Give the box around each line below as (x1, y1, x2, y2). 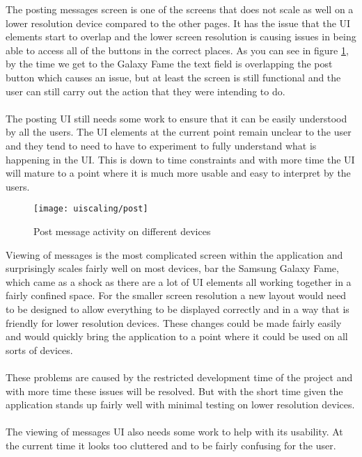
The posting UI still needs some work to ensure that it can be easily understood (6, 111, 347, 125)
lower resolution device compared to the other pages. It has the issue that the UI (6, 15, 351, 30)
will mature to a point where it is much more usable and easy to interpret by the (6, 166, 351, 180)
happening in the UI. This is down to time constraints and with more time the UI (6, 152, 355, 166)
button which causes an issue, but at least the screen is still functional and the (6, 70, 341, 84)
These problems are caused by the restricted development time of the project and (6, 369, 353, 384)
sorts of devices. (6, 342, 73, 357)
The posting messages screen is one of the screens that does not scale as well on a (6, 2, 354, 16)
